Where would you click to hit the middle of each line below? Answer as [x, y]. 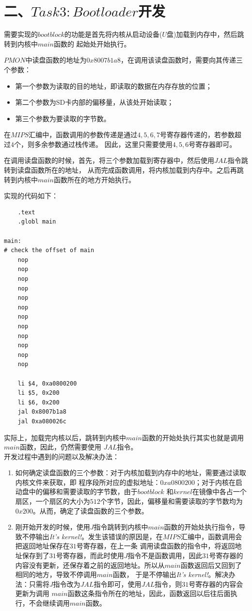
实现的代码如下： [31, 196]
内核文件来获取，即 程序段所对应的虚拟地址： [88, 482]
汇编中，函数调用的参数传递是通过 [83, 135]
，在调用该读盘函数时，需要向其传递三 [181, 60]
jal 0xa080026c [42, 421]
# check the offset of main [49, 250]
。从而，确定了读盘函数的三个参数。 [90, 510]
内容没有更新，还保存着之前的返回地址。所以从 [90, 565]
